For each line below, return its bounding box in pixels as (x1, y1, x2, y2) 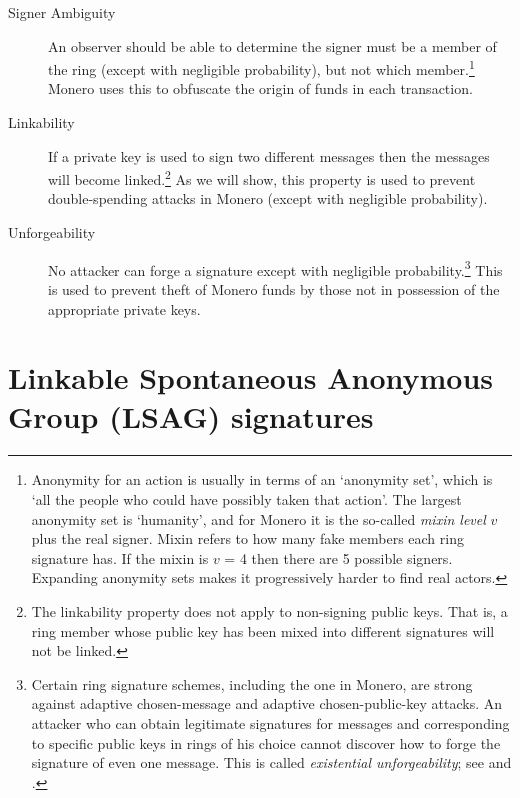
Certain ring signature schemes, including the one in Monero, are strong (31, 673, 473, 694)
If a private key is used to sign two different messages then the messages (48, 145, 490, 166)
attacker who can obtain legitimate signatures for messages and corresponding (31, 712, 510, 733)
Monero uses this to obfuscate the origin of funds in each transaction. (48, 78, 473, 99)
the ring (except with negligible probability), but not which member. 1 (48, 56, 475, 79)
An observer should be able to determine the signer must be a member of (48, 35, 497, 56)
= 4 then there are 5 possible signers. (224, 547, 453, 568)
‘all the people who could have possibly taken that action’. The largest (31, 489, 462, 509)
